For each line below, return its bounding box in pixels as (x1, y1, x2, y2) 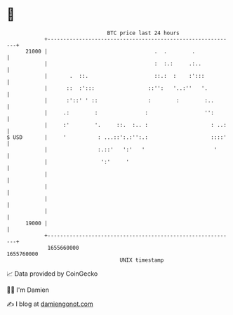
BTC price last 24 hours (107, 29, 180, 36)
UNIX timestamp (119, 256, 164, 264)
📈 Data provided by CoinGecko (6, 269, 98, 278)
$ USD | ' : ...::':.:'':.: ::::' (6, 133, 227, 141)
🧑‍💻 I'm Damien (6, 286, 50, 294)
